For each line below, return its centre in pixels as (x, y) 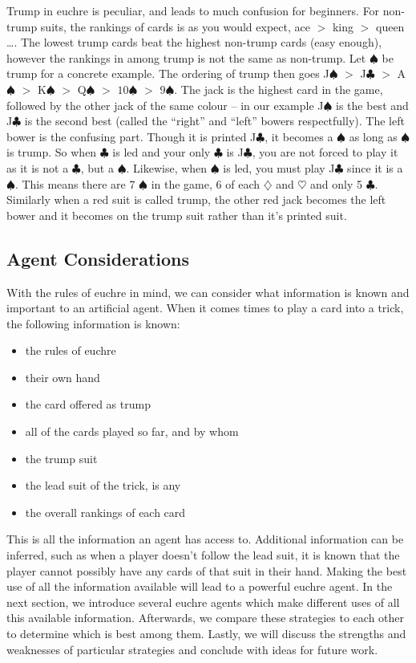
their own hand (63, 377)
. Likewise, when (167, 167)
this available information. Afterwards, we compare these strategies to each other (206, 618)
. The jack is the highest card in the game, (279, 89)
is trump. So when (52, 152)
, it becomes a (299, 136)
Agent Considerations (98, 258)
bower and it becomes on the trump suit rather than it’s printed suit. (177, 215)
